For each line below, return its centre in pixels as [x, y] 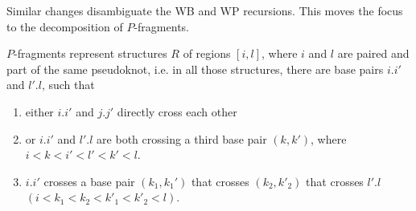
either [39, 111]
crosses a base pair [89, 181]
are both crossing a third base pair [182, 138]
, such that [68, 85]
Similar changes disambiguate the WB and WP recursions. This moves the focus [205, 10]
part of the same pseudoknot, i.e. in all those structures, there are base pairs [195, 69]
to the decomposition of [65, 26]
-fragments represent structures [91, 53]
